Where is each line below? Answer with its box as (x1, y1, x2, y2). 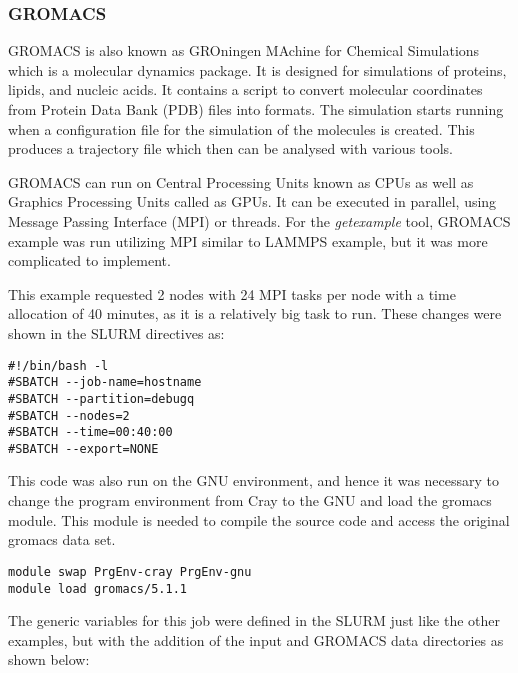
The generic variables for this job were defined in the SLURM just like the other (8, 610, 500, 631)
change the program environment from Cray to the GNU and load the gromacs (8, 490, 492, 511)
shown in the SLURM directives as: (8, 322, 225, 343)
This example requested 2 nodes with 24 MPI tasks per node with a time (8, 283, 456, 304)
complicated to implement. (8, 250, 171, 271)
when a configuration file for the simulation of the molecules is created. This (8, 118, 475, 139)
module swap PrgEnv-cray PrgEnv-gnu (8, 564, 252, 579)
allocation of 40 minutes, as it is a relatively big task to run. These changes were (8, 303, 502, 324)
